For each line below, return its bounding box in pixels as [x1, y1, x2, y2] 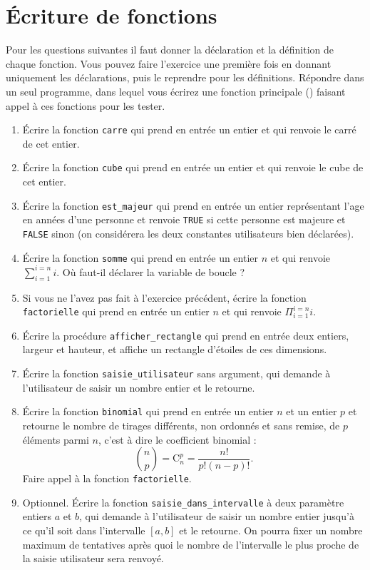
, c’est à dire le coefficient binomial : [98, 432, 257, 447]
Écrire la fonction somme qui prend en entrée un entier [22, 250, 259, 265]
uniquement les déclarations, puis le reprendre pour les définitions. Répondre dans [6, 70, 364, 85]
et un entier [286, 404, 337, 419]
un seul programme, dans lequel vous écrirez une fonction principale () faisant [6, 83, 346, 98]
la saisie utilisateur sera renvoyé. [22, 551, 164, 566]
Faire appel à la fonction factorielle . [22, 471, 192, 486]
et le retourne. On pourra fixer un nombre [179, 523, 363, 538]
